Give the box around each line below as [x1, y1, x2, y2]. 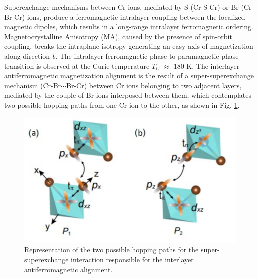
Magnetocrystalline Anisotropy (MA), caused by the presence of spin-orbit [4, 31, 232, 41]
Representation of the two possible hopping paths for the [24, 244, 199, 255]
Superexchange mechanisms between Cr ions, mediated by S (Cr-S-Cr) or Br [4, 2, 239, 12]
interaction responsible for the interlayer [71, 254, 194, 264]
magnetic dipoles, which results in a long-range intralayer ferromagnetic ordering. [4, 21, 253, 32]
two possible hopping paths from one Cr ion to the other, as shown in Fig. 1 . [4, 99, 240, 110]
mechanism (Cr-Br [4, 80, 61, 90]
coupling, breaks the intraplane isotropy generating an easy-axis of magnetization [4, 41, 253, 51]
